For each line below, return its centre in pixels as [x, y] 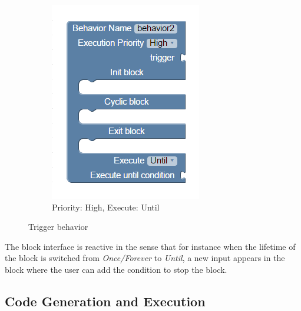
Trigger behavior [58, 227]
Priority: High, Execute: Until [106, 207]
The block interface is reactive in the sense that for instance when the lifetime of [150, 246]
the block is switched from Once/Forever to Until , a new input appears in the [145, 258]
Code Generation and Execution [105, 301]
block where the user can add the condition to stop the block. [116, 269]
